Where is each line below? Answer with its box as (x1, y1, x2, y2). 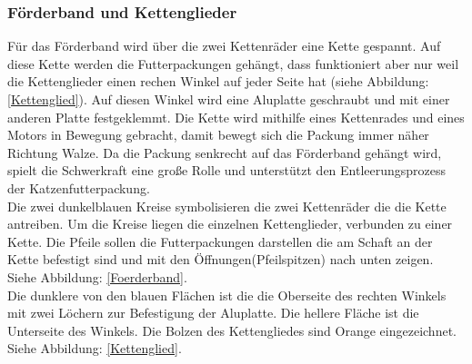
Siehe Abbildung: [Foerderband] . (7, 267, 187, 286)
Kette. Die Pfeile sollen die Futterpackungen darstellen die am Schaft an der (7, 231, 433, 251)
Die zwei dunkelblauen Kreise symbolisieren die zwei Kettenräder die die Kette (7, 196, 447, 215)
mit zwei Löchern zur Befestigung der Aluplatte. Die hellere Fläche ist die (7, 303, 419, 322)
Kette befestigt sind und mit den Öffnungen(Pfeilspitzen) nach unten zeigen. (7, 250, 434, 269)
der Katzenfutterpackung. (7, 178, 150, 197)
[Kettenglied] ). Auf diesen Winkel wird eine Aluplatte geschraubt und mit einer (7, 90, 450, 108)
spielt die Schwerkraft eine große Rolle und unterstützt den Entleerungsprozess (7, 161, 447, 180)
